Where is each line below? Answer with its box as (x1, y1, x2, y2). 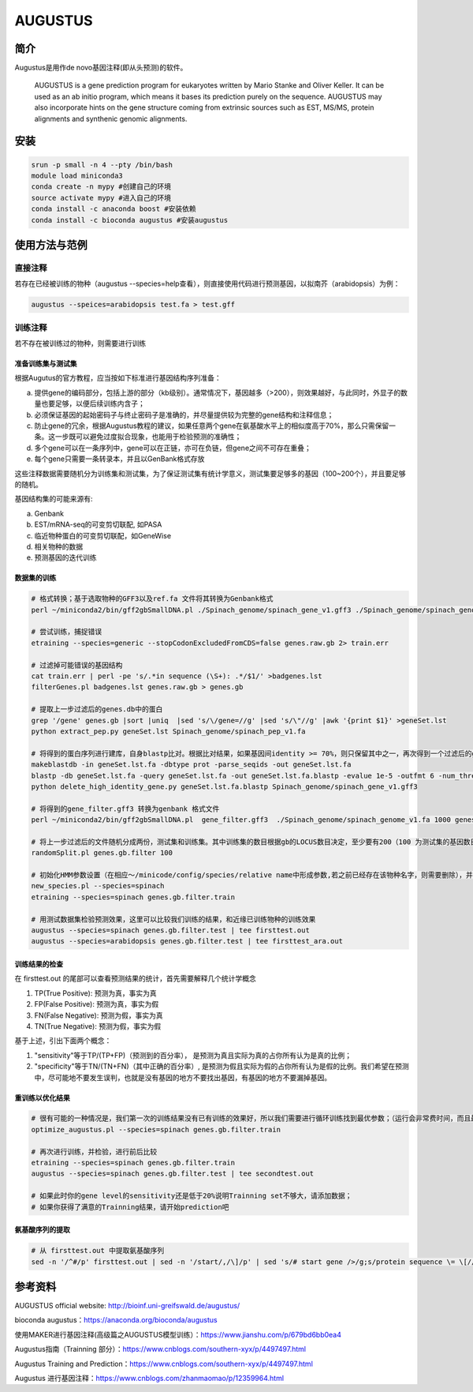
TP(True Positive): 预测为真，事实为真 (34, 988, 157, 998)
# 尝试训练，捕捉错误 (31, 628, 102, 636)
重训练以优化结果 (14, 1093, 70, 1102)
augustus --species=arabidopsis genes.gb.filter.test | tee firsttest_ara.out (31, 936, 343, 946)
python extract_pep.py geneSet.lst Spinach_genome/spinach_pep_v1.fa (31, 726, 306, 736)
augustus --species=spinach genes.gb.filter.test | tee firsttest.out (31, 926, 311, 935)
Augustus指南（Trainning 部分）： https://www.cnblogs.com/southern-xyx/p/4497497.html (14, 1345, 307, 1354)
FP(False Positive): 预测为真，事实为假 (34, 1000, 159, 1009)
